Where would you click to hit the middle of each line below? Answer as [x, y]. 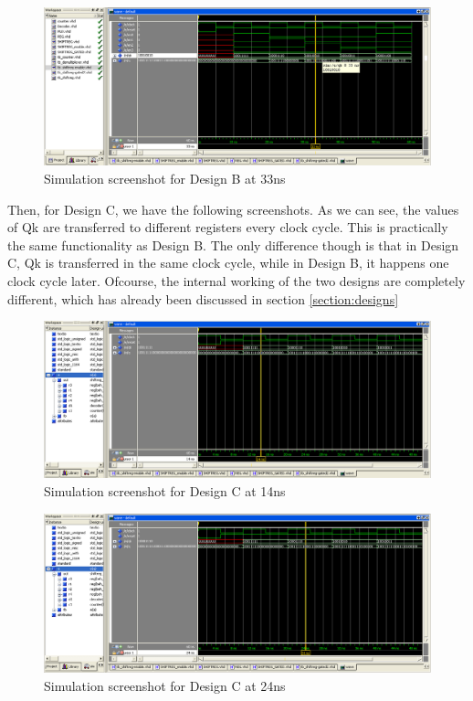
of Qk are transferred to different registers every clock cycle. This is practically [228, 227]
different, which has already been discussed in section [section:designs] [203, 298]
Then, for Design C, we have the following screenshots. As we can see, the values [233, 209]
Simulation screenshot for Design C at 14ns [165, 491]
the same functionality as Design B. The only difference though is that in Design [233, 244]
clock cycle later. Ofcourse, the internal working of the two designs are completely [236, 281]
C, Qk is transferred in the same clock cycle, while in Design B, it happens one [228, 263]
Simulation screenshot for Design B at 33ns [165, 179]
